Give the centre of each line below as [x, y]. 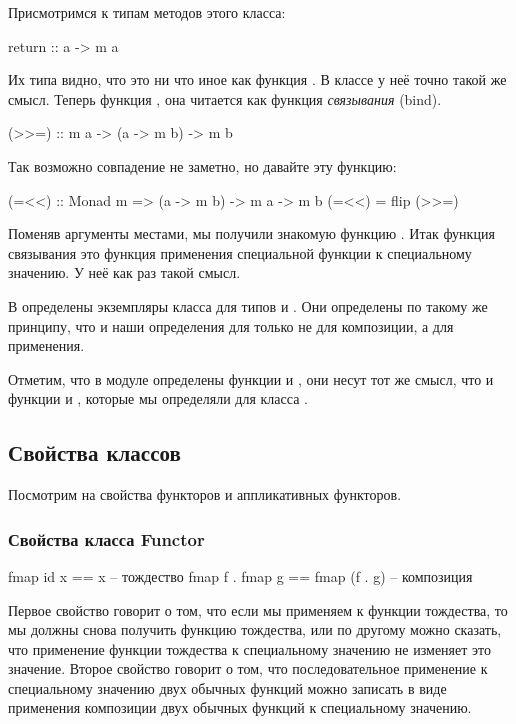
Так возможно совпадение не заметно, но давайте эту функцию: [202, 165]
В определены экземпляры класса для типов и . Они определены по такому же [248, 305]
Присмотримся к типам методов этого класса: [147, 12]
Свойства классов [94, 452]
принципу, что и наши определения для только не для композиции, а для [231, 325]
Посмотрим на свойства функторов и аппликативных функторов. [205, 494]
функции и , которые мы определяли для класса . [158, 398]
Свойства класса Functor [106, 538]
